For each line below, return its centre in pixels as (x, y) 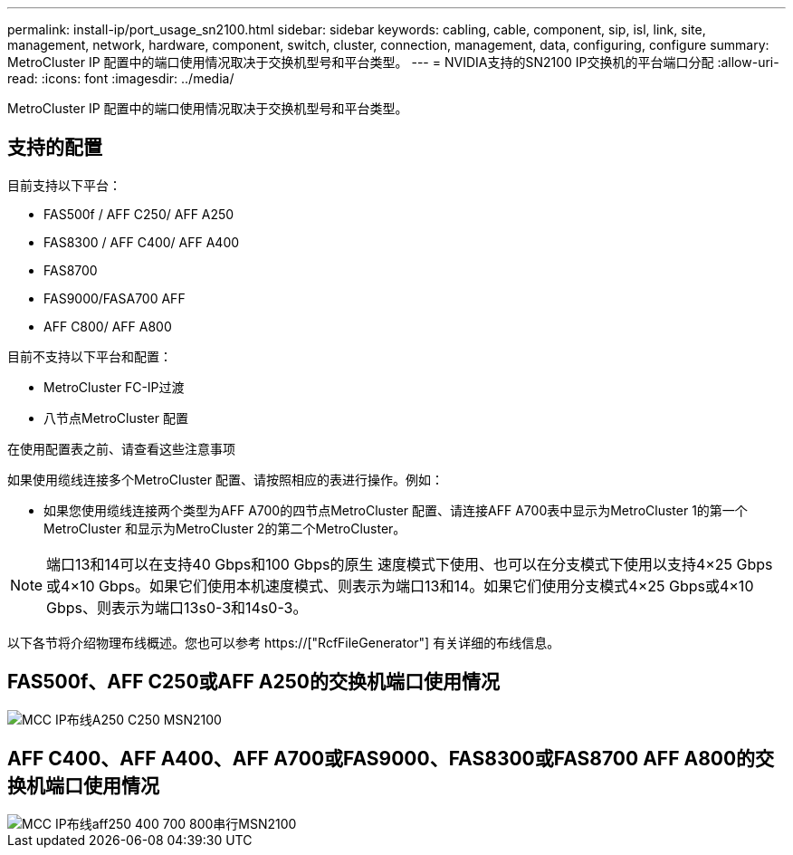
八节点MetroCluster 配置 (116, 418)
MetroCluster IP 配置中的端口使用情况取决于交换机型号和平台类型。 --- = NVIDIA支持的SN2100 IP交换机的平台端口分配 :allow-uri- (393, 62)
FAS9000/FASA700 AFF (115, 298)
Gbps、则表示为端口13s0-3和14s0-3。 (177, 607)
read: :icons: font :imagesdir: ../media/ (121, 78)
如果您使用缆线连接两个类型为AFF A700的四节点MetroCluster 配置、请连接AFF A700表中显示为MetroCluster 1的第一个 (396, 510)
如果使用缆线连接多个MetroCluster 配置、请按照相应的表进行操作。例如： (225, 479)
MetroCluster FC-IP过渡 (114, 387)
